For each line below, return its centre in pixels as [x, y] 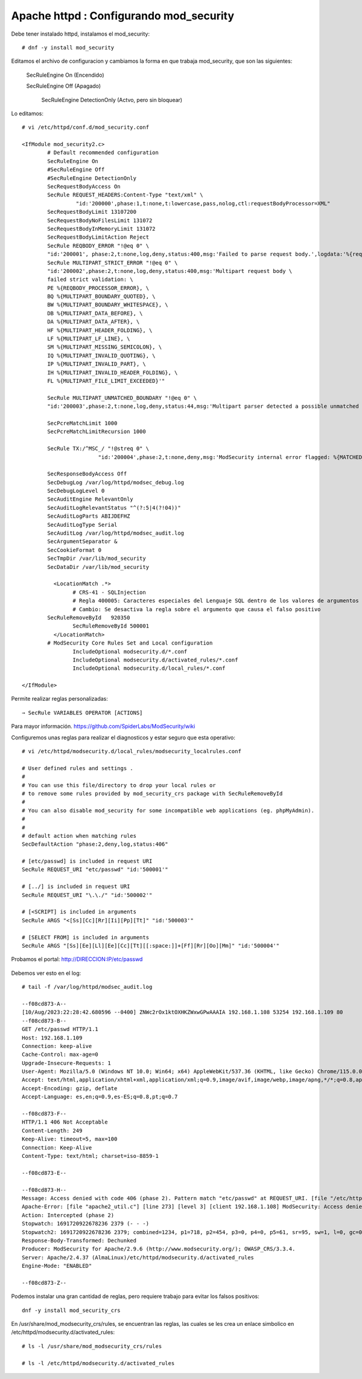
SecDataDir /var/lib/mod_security [98, 567]
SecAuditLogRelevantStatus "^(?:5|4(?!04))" [114, 508]
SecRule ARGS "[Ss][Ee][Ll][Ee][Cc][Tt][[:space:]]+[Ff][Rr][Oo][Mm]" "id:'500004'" [151, 946]
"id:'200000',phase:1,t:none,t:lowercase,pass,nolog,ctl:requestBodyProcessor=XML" [203, 203]
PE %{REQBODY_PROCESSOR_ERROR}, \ [98, 288]
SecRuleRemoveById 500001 [111, 626]
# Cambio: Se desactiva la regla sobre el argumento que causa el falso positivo [197, 609]
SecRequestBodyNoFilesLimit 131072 [100, 220]
